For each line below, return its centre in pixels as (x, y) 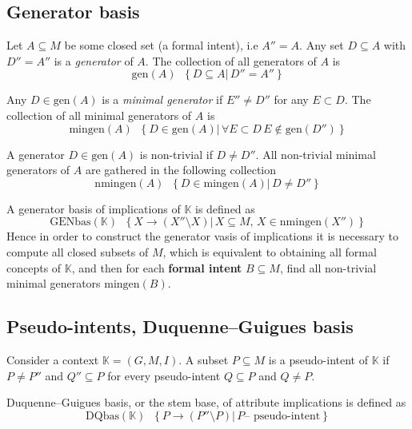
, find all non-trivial (328, 267)
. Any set (322, 45)
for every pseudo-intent (164, 375)
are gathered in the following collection (181, 170)
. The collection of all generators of (231, 60)
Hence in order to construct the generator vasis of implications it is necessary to (202, 236)
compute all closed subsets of (78, 251)
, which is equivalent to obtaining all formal (270, 251)
